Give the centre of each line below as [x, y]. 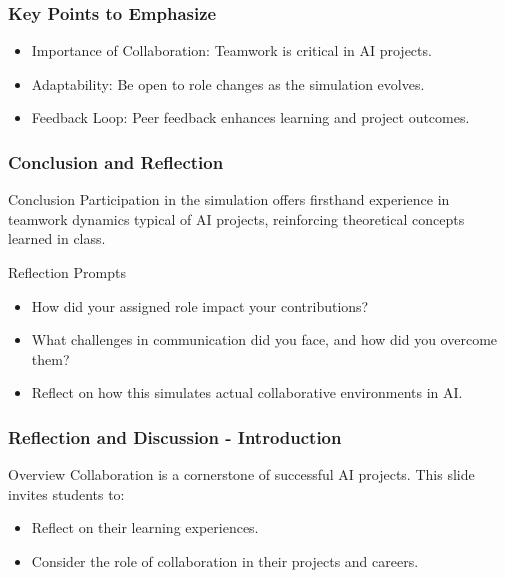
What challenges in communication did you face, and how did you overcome [264, 339]
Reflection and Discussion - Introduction [175, 436]
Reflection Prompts [67, 272]
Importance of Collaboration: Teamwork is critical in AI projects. [231, 50]
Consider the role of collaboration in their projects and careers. [225, 560]
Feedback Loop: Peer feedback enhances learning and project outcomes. [250, 117]
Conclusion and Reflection [116, 161]
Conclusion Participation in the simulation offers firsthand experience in [229, 199]
